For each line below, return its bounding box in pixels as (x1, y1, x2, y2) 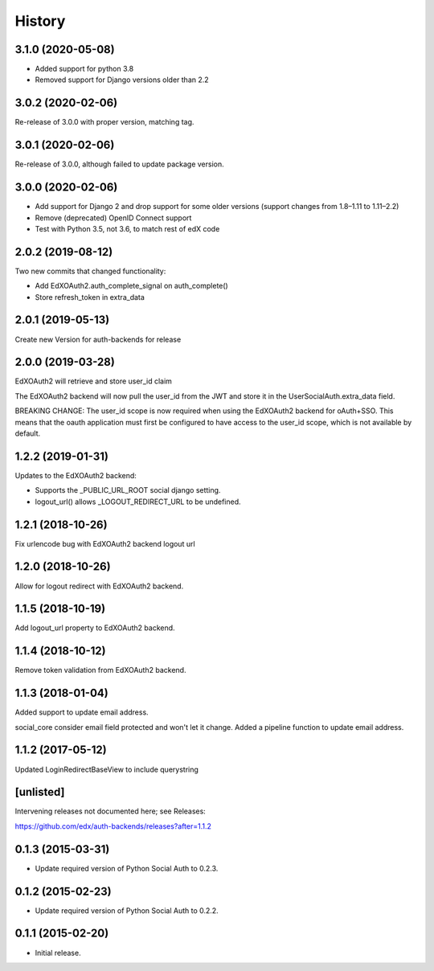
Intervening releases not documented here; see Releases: (14, 806, 207, 816)
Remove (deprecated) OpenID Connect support (35, 213, 192, 223)
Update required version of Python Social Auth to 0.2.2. (35, 905, 219, 916)
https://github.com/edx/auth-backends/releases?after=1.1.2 (14, 821, 212, 831)
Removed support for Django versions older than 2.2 (35, 75, 209, 84)
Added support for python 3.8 (35, 64, 134, 74)
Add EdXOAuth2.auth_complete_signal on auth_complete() (35, 281, 228, 291)
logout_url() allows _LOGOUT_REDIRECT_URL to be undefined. (35, 497, 241, 506)
